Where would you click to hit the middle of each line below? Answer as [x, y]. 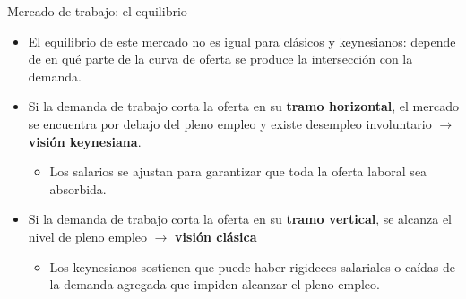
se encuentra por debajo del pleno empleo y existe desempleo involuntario [230, 123]
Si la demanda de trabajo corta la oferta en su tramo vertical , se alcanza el [240, 219]
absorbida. [78, 188]
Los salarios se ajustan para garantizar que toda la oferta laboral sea [238, 171]
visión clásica [216, 236]
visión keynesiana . [85, 141]
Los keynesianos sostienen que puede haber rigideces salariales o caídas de [253, 266]
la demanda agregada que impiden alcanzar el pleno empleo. [215, 284]
